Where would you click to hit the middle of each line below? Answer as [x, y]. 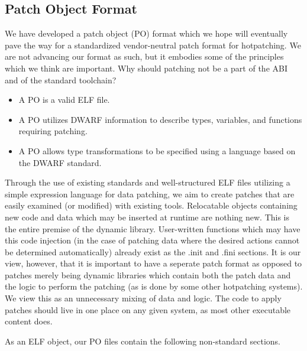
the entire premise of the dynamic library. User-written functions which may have [153, 228]
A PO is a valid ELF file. [64, 100]
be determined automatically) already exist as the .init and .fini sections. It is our [153, 251]
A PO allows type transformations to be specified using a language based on [157, 150]
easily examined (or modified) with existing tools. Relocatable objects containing [151, 205]
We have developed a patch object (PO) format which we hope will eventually [146, 33]
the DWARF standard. [60, 162]
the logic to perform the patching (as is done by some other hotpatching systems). [154, 286]
